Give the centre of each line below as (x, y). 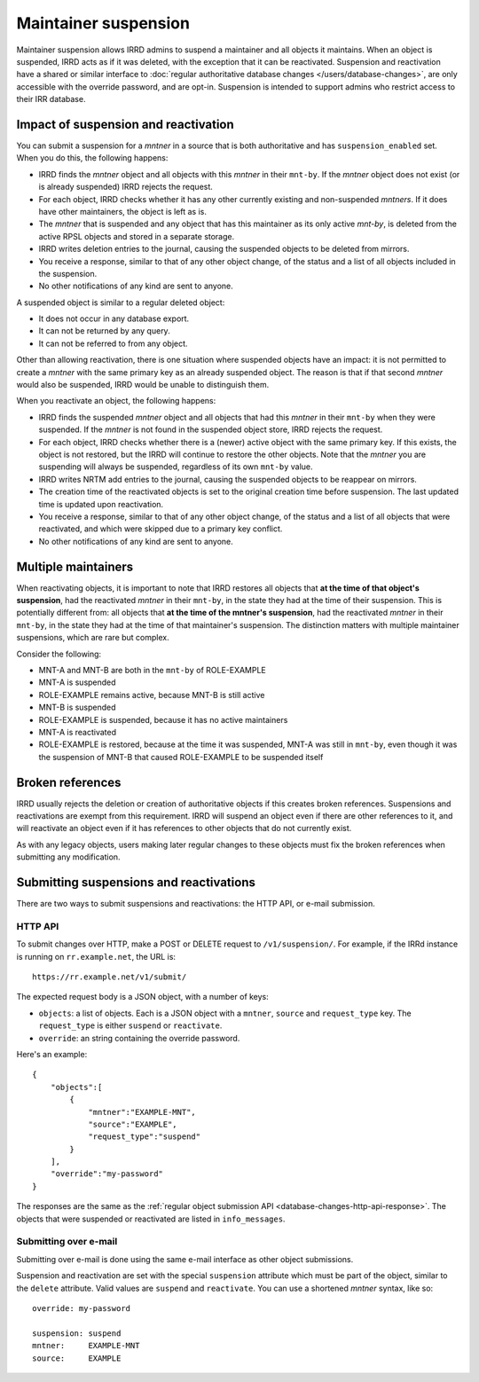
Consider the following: (59, 654)
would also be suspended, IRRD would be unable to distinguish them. (143, 385)
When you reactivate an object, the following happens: (116, 401)
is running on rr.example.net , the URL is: (96, 956)
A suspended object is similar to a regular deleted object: (121, 302)
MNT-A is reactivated (78, 732)
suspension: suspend (77, 1333)
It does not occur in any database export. (114, 318)
